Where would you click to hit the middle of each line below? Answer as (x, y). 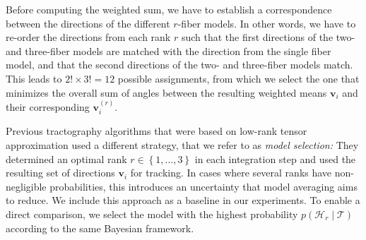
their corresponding (48, 106)
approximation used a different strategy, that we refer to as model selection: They (182, 144)
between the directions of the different (88, 23)
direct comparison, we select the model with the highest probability (152, 214)
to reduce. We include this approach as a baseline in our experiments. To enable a (183, 200)
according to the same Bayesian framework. (100, 228)
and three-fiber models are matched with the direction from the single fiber (169, 50)
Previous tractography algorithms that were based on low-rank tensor (157, 131)
